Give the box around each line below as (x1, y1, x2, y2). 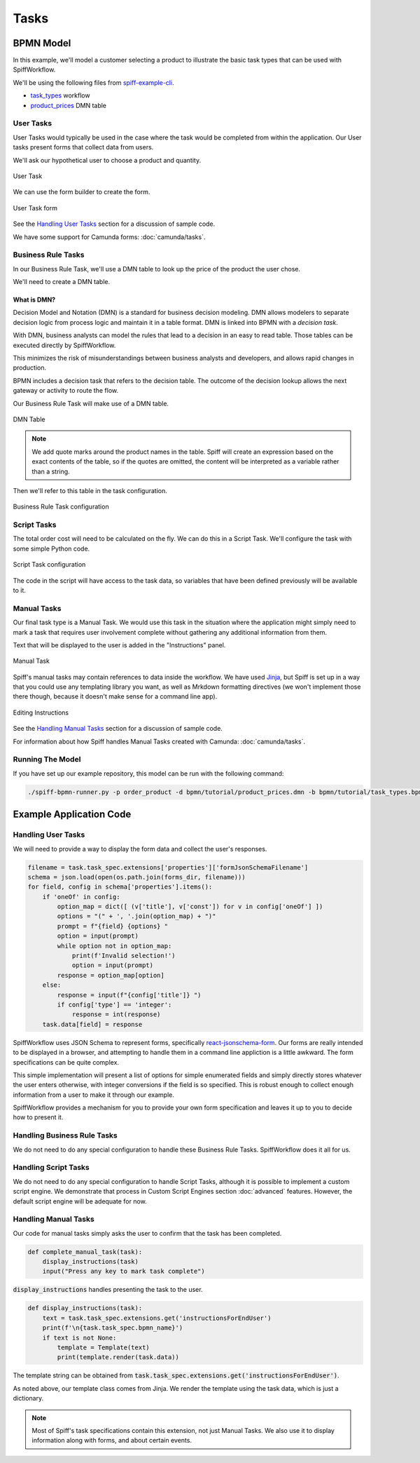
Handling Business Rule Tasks (13, 1131, 118, 1140)
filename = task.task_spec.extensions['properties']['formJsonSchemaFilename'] (27, 863, 309, 871)
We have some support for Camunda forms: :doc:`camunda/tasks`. (13, 232, 206, 241)
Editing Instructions (13, 708, 69, 717)
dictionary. (13, 1394, 44, 1403)
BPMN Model (13, 37, 71, 49)
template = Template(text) (57, 1343, 150, 1351)
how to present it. (13, 1113, 64, 1121)
